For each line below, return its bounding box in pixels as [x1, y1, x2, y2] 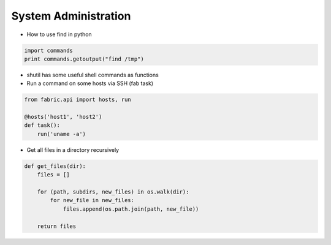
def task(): [24, 122, 61, 129]
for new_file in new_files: [50, 197, 135, 204]
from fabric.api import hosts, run [24, 96, 131, 104]
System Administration [11, 9, 131, 23]
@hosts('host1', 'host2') [24, 113, 102, 121]
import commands [24, 47, 74, 54]
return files [37, 222, 77, 230]
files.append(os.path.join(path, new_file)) [63, 205, 199, 213]
